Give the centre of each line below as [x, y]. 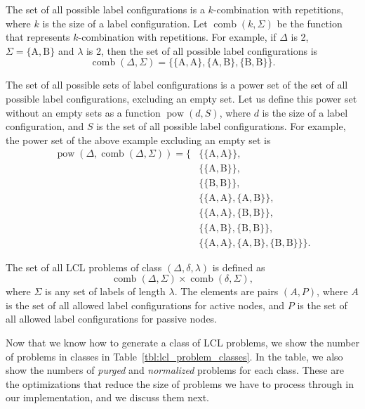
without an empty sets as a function [83, 112]
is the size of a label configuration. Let [125, 23]
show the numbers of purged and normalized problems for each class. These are [175, 370]
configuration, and [45, 126]
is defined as [239, 267]
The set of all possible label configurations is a [105, 9]
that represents [38, 37]
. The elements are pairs [226, 291]
